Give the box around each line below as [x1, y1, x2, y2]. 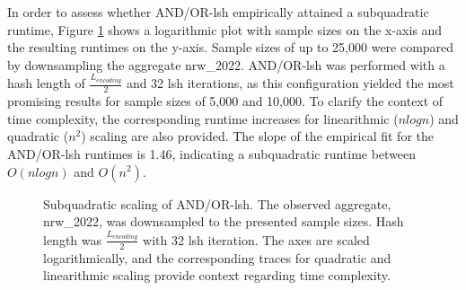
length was [43, 230, 102, 249]
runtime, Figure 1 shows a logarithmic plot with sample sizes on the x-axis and [7, 20, 443, 39]
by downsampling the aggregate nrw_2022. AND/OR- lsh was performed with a [7, 55, 445, 74]
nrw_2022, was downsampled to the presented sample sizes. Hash [43, 212, 404, 231]
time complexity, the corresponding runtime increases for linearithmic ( [7, 109, 399, 127]
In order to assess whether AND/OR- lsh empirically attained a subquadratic [7, 3, 429, 21]
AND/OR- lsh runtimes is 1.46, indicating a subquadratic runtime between [7, 144, 417, 163]
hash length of [7, 74, 85, 92]
